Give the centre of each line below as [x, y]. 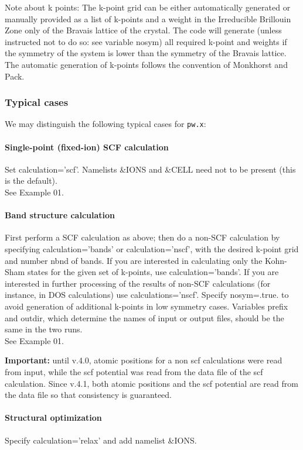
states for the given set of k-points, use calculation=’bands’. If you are [153, 272]
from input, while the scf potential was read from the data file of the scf [134, 371]
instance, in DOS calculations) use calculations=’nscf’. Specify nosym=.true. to [147, 295]
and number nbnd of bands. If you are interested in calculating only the [134, 260]
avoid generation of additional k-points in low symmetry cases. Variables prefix [147, 306]
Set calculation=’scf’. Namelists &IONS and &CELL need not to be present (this [150, 169]
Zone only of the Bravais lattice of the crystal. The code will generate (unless [143, 30]
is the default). [31, 181]
